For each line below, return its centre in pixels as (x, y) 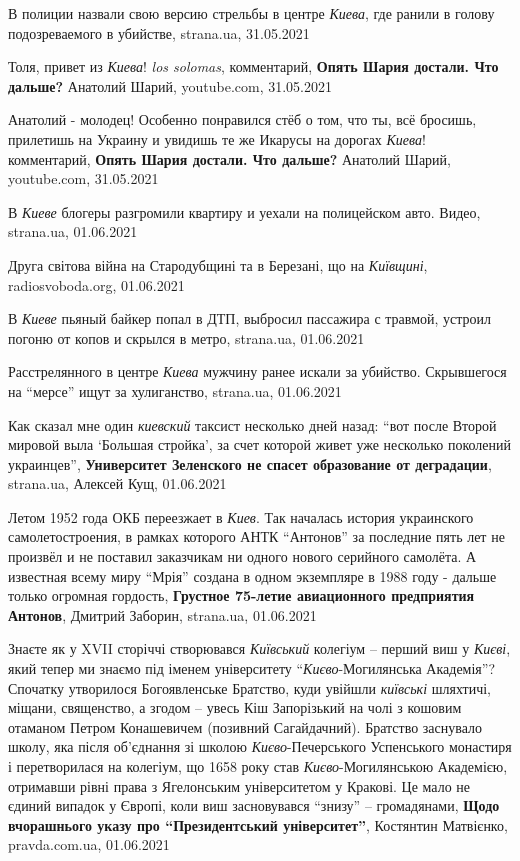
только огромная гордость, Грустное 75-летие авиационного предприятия (241, 595)
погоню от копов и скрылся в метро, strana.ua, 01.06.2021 (186, 337)
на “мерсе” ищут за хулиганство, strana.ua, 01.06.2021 (175, 390)
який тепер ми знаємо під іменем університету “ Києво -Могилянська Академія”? (252, 668)
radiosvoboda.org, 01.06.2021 (96, 284)
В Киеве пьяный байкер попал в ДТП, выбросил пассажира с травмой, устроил (250, 318)
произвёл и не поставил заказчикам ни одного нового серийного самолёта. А (242, 556)
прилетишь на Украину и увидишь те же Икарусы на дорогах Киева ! (217, 138)
